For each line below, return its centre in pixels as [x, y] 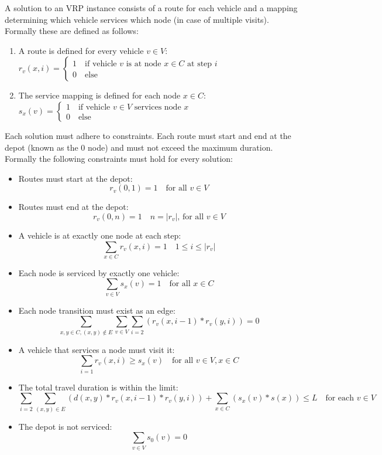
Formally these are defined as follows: [72, 31]
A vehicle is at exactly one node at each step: [100, 235]
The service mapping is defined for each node [99, 95]
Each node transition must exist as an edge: [97, 310]
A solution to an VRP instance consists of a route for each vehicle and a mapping [151, 8]
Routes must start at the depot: [75, 178]
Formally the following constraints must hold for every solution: [119, 159]
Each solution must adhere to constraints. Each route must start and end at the [148, 135]
